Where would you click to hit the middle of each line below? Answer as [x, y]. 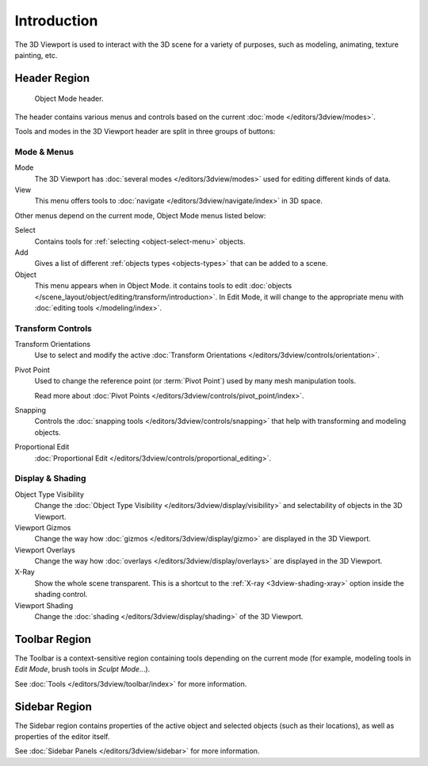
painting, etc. [36, 55]
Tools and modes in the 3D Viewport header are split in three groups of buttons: [145, 132]
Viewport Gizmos [43, 527]
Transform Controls [53, 328]
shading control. [61, 595]
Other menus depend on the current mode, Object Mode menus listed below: [140, 215]
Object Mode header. [69, 98]
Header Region [52, 78]
